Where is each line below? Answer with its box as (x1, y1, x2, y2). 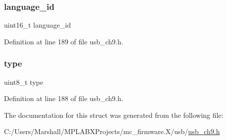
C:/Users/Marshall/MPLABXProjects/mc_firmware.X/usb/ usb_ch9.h (4, 126, 220, 137)
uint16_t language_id (4, 20, 71, 30)
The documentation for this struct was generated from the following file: (4, 109, 224, 120)
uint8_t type (4, 76, 43, 87)
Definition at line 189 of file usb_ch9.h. (4, 36, 123, 46)
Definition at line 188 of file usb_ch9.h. (4, 93, 123, 104)
